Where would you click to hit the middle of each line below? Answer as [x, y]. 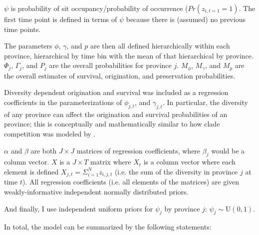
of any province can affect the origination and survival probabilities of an [116, 114]
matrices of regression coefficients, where [138, 150]
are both [44, 150]
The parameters [28, 46]
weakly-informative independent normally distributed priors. [96, 192]
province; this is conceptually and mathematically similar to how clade [112, 124]
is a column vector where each [189, 162]
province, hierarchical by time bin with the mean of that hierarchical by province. [129, 55]
